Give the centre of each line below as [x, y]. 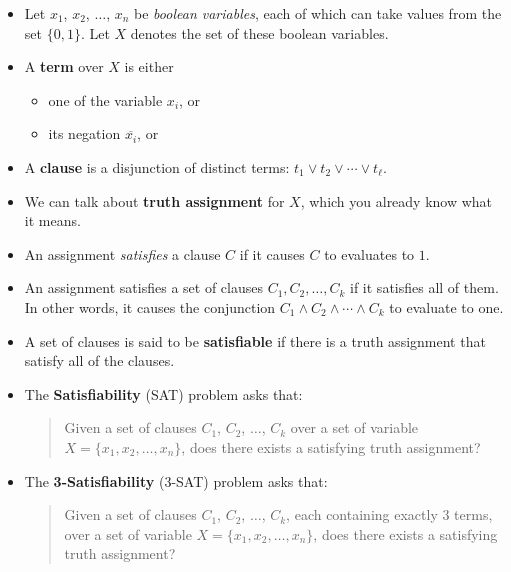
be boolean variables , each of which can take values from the [318, 13]
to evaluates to [369, 253]
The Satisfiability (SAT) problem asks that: [163, 393]
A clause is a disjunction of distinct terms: [157, 166]
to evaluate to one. [446, 306]
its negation [84, 133]
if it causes [272, 253]
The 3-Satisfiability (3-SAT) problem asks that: [176, 480]
